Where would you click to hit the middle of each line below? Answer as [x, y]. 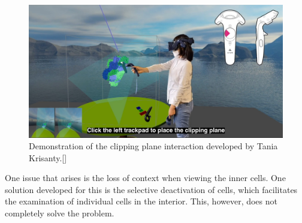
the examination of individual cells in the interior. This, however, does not [141, 201]
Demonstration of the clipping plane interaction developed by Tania [153, 146]
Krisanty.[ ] [48, 157]
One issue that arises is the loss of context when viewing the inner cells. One [145, 178]
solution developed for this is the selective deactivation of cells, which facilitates [151, 189]
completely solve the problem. [60, 213]
